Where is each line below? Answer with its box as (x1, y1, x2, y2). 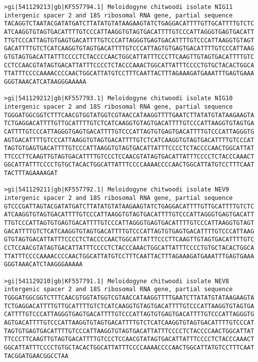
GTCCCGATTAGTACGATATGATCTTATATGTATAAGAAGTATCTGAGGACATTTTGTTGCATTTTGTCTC (4, 202, 255, 210)
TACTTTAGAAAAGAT (4, 170, 58, 177)
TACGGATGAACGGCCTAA (4, 352, 68, 360)
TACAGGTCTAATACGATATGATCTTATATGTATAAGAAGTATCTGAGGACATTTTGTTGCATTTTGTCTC (4, 20, 255, 27)
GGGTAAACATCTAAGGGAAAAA (4, 261, 83, 268)
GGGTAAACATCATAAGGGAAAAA (4, 78, 86, 85)
